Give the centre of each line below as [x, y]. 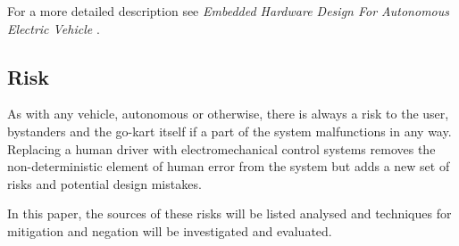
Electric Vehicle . [54, 28]
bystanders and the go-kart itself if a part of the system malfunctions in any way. [229, 131]
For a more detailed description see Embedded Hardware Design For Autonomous [228, 11]
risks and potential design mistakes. [104, 183]
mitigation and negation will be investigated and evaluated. [170, 230]
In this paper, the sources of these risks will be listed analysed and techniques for [229, 213]
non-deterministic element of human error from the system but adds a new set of [229, 166]
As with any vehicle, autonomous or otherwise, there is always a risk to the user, [228, 114]
